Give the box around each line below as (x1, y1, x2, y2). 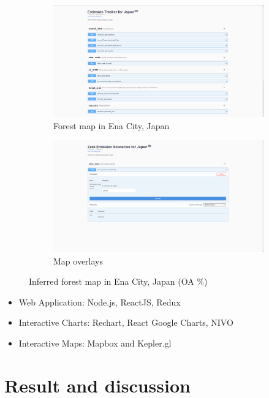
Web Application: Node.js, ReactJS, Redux (18, 295, 181, 308)
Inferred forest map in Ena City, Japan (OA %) (29, 275, 208, 288)
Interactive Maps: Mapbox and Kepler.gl (18, 336, 172, 349)
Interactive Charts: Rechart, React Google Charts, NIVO (18, 316, 233, 329)
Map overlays (53, 254, 104, 267)
